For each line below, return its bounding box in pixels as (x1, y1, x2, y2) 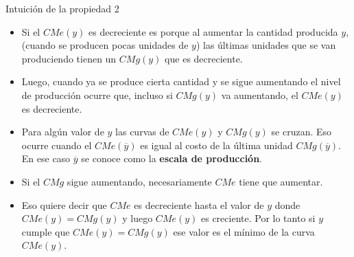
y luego (122, 211, 153, 225)
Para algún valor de (21, 124, 104, 139)
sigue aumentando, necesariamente (67, 174, 212, 188)
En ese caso (21, 151, 71, 166)
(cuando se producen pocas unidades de (21, 38, 189, 52)
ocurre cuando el (21, 137, 92, 152)
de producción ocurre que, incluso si (21, 87, 173, 102)
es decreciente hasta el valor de (134, 197, 264, 212)
